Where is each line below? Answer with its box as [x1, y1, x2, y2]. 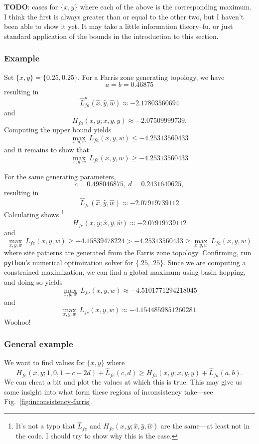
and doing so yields [4, 277, 63, 287]
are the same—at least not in [160, 421, 250, 431]
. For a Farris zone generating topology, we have [77, 71, 225, 82]
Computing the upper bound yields [4, 124, 112, 135]
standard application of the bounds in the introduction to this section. [4, 30, 219, 41]
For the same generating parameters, [4, 171, 116, 181]
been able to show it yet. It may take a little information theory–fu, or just [4, 21, 233, 31]
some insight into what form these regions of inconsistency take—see [4, 386, 213, 397]
